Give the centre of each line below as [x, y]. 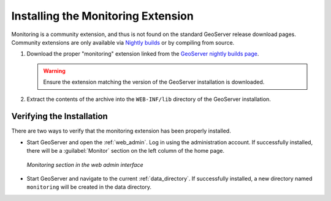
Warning [54, 71]
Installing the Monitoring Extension [103, 16]
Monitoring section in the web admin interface [85, 164]
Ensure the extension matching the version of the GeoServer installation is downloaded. [154, 82]
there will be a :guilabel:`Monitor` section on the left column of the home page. [126, 151]
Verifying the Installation [60, 116]
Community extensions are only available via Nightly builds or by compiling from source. [123, 42]
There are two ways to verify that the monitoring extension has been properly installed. [121, 131]
